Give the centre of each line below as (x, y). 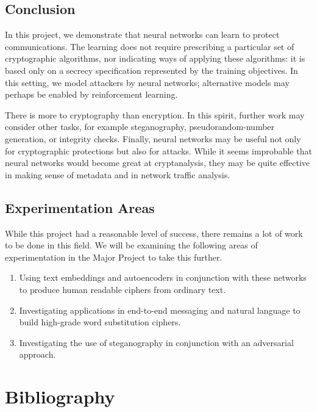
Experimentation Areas (80, 207)
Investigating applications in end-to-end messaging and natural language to (160, 310)
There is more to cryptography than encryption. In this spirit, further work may (155, 114)
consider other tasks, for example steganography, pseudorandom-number (140, 127)
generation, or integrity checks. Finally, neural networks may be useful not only (153, 138)
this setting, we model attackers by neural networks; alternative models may (147, 82)
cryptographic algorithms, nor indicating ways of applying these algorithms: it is (155, 58)
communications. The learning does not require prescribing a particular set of (150, 46)
